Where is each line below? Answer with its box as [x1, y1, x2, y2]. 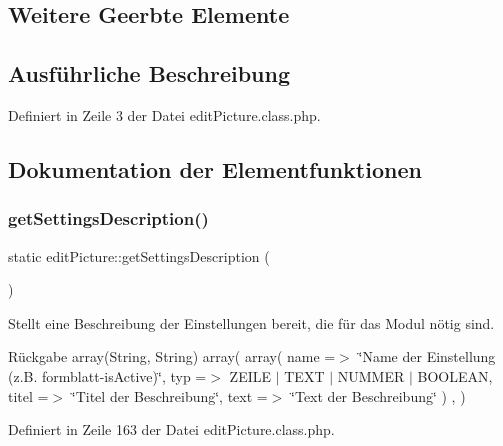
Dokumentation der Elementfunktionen [8, 153, 422, 184]
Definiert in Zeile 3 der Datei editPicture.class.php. [8, 104, 321, 125]
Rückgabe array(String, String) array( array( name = [8, 346, 336, 367]
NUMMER [337, 365, 405, 386]
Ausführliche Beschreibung [8, 58, 290, 89]
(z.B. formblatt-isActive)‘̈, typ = [8, 365, 207, 386]
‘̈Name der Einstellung [358, 346, 496, 367]
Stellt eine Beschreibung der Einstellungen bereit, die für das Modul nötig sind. [8, 312, 495, 333]
